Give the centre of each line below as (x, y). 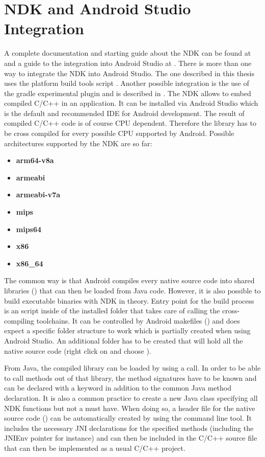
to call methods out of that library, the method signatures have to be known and (130, 378)
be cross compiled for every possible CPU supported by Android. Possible (119, 133)
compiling (19, 320)
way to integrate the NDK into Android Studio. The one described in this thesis (129, 73)
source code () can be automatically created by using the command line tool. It (128, 418)
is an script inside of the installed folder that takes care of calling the (112, 311)
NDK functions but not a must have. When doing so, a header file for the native (130, 408)
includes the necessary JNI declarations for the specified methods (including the (129, 428)
